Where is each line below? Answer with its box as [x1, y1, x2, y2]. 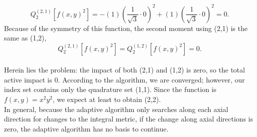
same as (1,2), [4, 32, 46, 43]
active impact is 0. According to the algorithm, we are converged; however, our [4, 74, 245, 84]
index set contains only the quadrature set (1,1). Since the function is [4, 84, 217, 94]
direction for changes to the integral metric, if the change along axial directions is [4, 113, 253, 124]
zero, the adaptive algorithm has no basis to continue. [4, 123, 169, 133]
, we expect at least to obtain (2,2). [52, 94, 161, 104]
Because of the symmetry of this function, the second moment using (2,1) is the [4, 22, 248, 33]
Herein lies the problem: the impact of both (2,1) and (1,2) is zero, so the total [4, 64, 245, 75]
